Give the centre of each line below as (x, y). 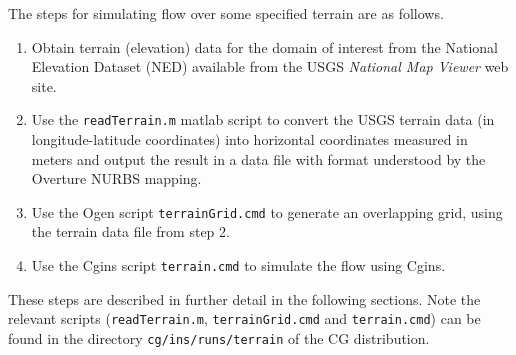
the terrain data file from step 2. (130, 231)
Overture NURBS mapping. (116, 178)
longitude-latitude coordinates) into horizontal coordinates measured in (249, 139)
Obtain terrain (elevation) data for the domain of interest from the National (264, 46)
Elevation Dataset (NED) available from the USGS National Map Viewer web (270, 66)
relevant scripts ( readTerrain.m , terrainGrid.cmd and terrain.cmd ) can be (244, 318)
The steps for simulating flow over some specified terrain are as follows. (226, 13)
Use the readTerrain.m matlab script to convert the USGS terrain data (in (263, 119)
